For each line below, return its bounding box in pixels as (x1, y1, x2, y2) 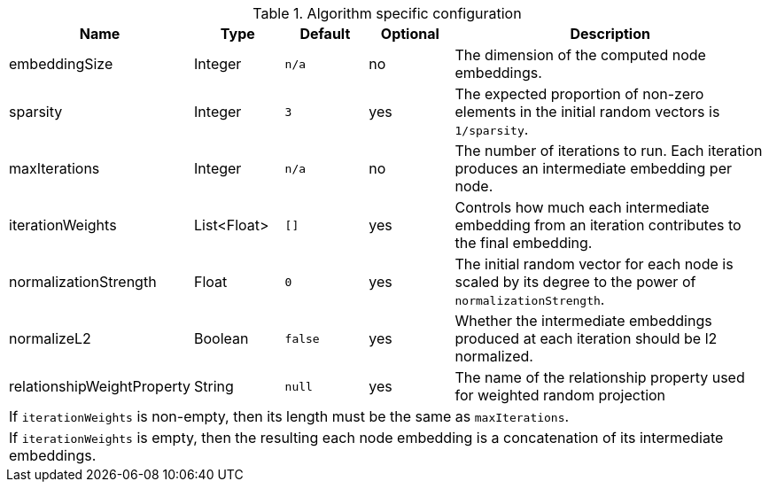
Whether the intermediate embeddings (454, 312, 712, 330)
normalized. (454, 347, 533, 365)
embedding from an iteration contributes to (454, 216, 742, 234)
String (194, 377, 234, 395)
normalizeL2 (9, 330, 91, 347)
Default (299, 25, 351, 43)
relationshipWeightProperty (9, 377, 191, 395)
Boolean (194, 330, 249, 347)
